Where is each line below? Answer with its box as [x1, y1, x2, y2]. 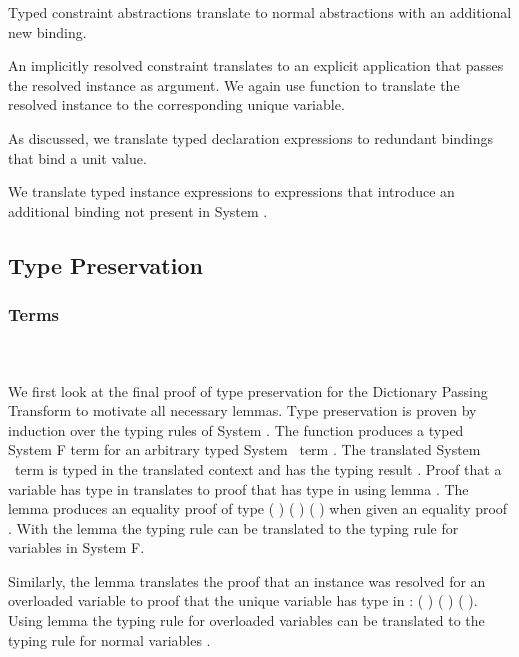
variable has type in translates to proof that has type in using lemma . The [8, 478, 469, 499]
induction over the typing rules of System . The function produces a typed [8, 419, 464, 440]
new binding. [8, 21, 87, 42]
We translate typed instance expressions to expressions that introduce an [8, 181, 455, 202]
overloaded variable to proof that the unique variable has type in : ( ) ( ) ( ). [8, 590, 478, 611]
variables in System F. [8, 537, 145, 558]
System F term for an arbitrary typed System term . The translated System [8, 439, 481, 460]
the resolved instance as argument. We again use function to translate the [8, 74, 460, 95]
